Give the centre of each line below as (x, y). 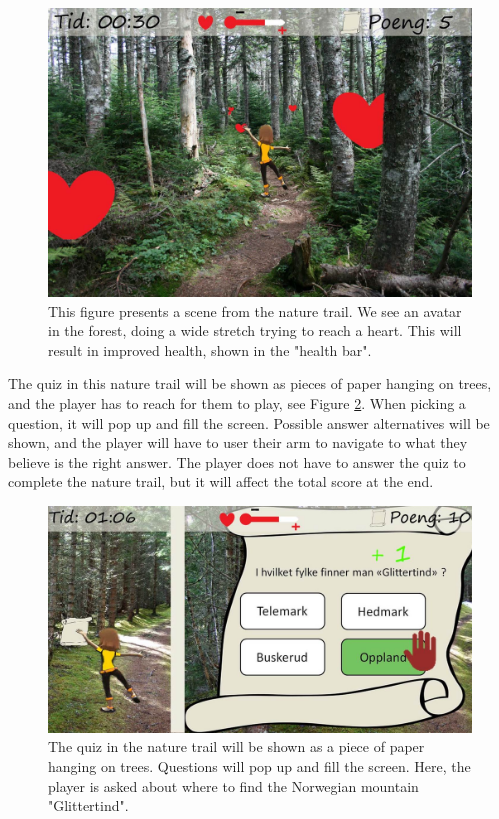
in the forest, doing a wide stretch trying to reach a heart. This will (255, 330)
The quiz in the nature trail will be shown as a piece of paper (236, 746)
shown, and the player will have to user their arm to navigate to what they (238, 442)
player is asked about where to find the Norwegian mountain (233, 785)
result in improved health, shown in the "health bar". (210, 349)
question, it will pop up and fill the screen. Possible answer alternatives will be (249, 422)
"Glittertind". (88, 805)
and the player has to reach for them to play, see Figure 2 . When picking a (237, 402)
